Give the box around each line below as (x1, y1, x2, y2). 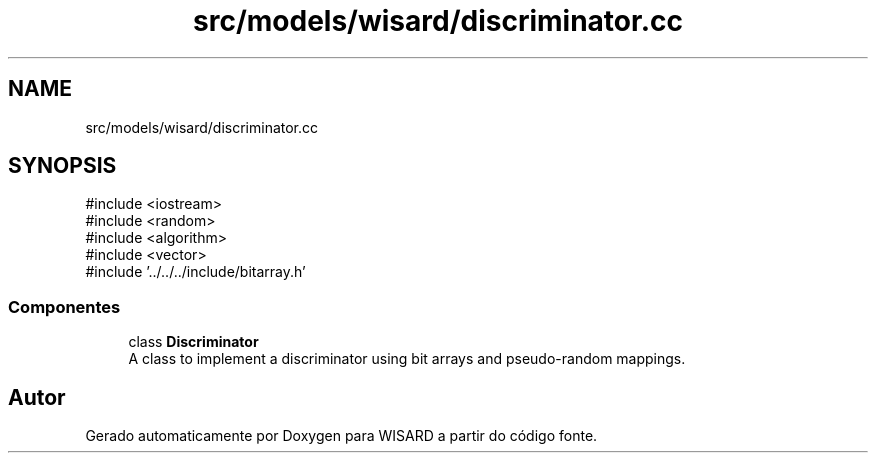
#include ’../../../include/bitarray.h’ (85, 263, 306, 281)
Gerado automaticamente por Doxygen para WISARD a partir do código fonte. (85, 427, 598, 445)
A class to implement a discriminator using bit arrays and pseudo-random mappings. (128, 350, 686, 368)
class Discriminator (128, 333, 259, 351)
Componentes (8, 296, 121, 317)
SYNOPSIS (8, 153, 117, 179)
